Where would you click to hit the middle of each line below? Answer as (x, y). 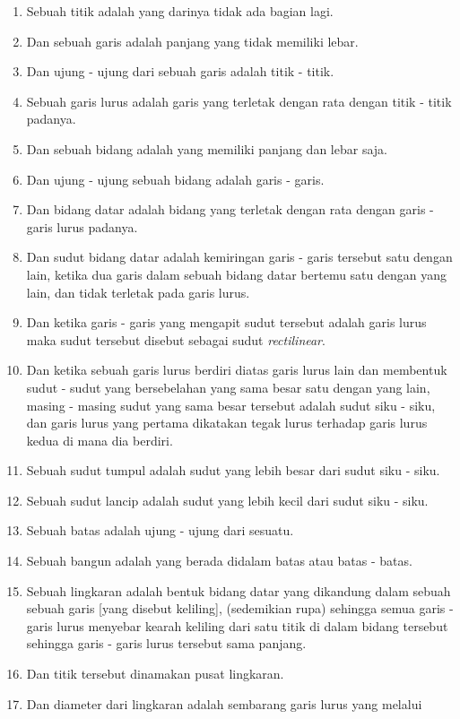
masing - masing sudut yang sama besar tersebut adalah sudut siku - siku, (231, 405)
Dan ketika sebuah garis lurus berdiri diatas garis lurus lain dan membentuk (237, 370)
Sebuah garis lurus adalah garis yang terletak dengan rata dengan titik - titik (239, 101)
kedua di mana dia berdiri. (100, 440)
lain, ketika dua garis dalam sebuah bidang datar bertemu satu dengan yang (237, 274)
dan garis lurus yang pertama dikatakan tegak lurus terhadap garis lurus (227, 423)
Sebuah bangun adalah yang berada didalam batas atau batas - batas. (219, 561)
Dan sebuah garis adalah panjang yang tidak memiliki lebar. (192, 41)
